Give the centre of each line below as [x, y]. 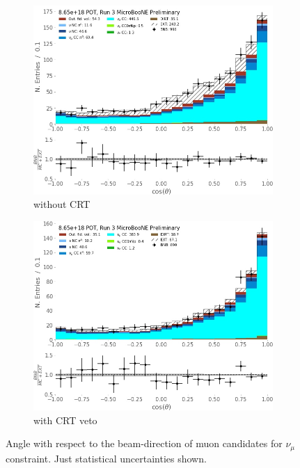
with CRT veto [65, 420]
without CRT [62, 204]
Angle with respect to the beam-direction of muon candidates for [144, 443]
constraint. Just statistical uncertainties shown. [106, 458]
